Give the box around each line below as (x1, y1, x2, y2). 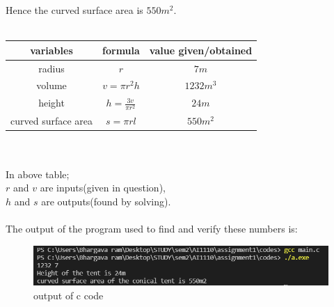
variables (30, 42, 73, 57)
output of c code (33, 288, 104, 302)
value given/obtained (149, 42, 253, 57)
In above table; (6, 166, 70, 181)
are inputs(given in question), (40, 180, 166, 195)
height (38, 95, 65, 110)
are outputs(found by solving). (41, 194, 171, 209)
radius (38, 61, 65, 75)
